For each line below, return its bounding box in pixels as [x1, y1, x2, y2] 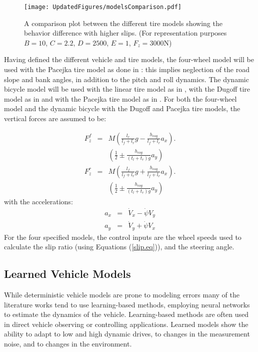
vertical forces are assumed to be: [4, 113, 106, 123]
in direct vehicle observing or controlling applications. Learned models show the [4, 318, 248, 329]
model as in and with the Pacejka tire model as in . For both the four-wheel [4, 93, 237, 104]
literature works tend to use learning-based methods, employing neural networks [4, 299, 250, 309]
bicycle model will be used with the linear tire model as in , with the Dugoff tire [4, 84, 250, 94]
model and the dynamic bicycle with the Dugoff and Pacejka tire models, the [4, 103, 240, 114]
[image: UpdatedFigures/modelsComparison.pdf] [24, 4, 181, 11]
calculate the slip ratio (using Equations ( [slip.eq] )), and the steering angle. [4, 241, 234, 252]
